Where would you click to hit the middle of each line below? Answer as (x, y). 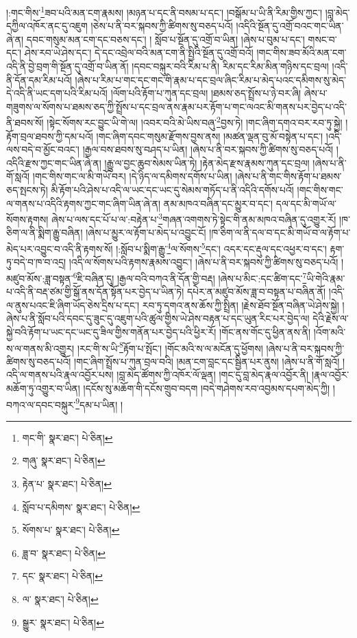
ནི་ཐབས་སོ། (25, 123)
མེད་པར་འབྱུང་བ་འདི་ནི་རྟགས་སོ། (60, 248)
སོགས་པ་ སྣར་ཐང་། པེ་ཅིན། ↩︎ (71, 530)
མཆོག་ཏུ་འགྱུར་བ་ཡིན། (43, 388)
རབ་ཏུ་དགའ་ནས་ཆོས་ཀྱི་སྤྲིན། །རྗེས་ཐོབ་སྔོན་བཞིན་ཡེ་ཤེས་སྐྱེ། (241, 305)
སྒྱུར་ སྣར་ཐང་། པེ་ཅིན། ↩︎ (63, 622)
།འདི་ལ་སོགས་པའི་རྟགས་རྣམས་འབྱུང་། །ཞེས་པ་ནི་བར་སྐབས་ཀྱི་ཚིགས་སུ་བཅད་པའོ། (204, 262)
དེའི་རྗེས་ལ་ (331, 318)
